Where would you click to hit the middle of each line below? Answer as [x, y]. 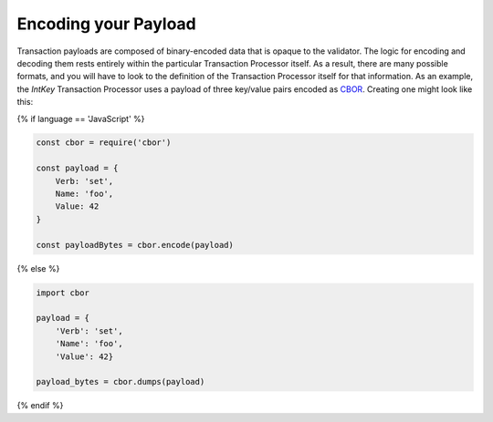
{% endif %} [40, 406]
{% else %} [38, 268]
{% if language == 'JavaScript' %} [81, 118]
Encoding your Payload [106, 24]
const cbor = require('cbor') [104, 143]
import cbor [63, 293]
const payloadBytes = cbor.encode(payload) [135, 245]
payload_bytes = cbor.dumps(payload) [121, 382]
